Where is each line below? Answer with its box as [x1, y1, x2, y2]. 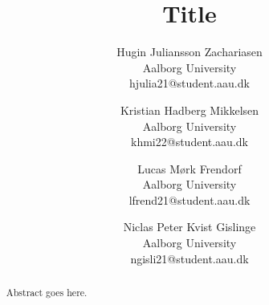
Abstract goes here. [6, 286, 88, 299]
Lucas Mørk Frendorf [137, 160, 242, 177]
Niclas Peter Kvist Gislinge [123, 218, 256, 235]
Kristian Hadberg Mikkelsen [120, 101, 259, 118]
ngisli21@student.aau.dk [130, 250, 249, 266]
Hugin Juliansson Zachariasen [116, 43, 263, 60]
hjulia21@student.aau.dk [129, 75, 250, 91]
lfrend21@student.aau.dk [128, 191, 251, 208]
